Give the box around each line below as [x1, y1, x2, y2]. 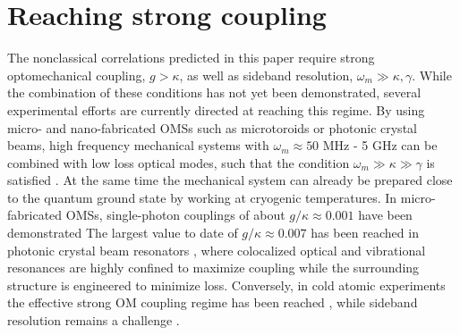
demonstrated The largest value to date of [7, 223, 238, 242]
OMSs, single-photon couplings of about [65, 205, 285, 224]
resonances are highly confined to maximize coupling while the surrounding [7, 258, 420, 277]
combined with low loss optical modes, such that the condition [7, 153, 350, 172]
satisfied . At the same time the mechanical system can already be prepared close [7, 171, 453, 189]
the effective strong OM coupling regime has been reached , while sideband [7, 293, 418, 312]
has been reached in [311, 223, 419, 242]
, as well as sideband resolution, [179, 65, 354, 84]
